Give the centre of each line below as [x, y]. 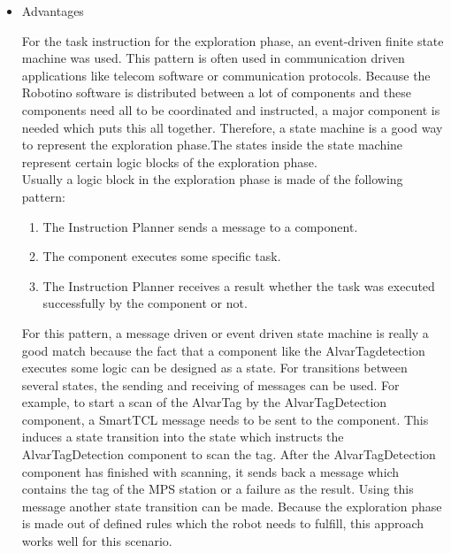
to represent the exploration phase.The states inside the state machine [212, 145]
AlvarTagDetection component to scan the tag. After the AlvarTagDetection [229, 454]
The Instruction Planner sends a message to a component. [200, 226]
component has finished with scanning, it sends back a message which [210, 471]
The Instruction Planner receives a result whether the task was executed [239, 285]
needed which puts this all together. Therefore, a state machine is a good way [232, 127]
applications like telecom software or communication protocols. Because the [226, 75]
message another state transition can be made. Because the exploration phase [232, 506]
